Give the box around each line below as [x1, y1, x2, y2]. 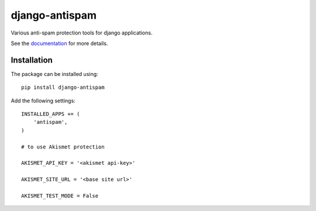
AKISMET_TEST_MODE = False [21, 192, 99, 199]
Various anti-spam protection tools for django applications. [11, 29, 153, 36]
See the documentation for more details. [11, 40, 108, 47]
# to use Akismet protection [21, 143, 105, 150]
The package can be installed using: [11, 70, 99, 77]
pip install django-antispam [21, 84, 105, 91]
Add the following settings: [11, 97, 75, 104]
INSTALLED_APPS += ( [21, 111, 80, 117]
